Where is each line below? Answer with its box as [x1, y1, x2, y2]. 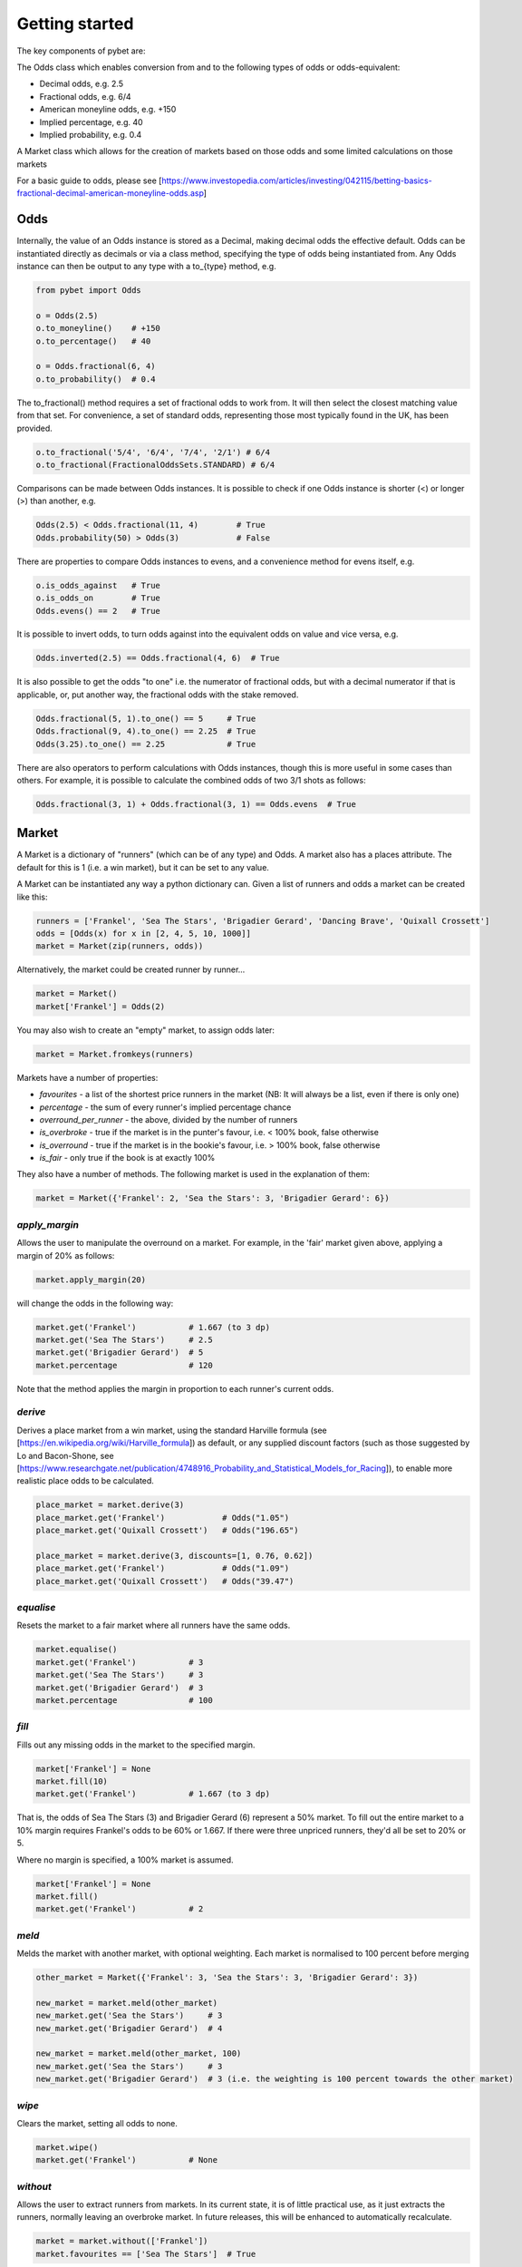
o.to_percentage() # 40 [35, 336, 151, 346]
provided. [16, 423, 53, 433]
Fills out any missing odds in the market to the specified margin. [16, 1739, 256, 1750]
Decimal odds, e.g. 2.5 [39, 78, 124, 90]
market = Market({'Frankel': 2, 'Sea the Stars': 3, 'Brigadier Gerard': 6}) [35, 1193, 390, 1203]
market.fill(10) [35, 1776, 109, 1786]
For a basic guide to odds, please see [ [16, 175, 162, 186]
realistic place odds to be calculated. [16, 1475, 154, 1486]
